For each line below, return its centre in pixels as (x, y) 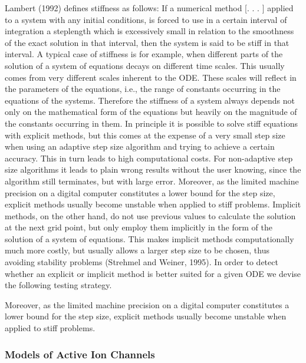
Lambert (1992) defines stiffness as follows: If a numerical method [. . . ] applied (149, 8)
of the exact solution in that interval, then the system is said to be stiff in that (147, 42)
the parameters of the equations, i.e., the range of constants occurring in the (143, 89)
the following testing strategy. (58, 285)
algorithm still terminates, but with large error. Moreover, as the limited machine (152, 181)
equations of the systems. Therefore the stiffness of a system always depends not (150, 100)
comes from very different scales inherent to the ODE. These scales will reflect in (151, 77)
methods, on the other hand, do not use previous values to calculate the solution (150, 215)
